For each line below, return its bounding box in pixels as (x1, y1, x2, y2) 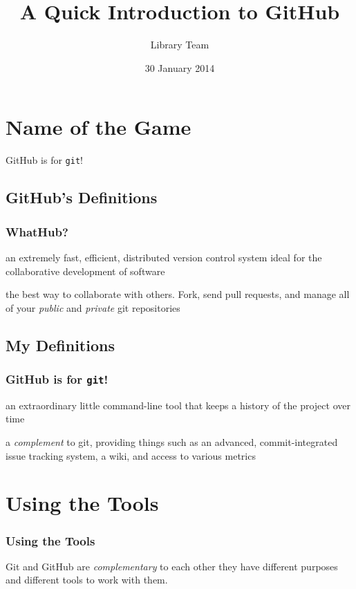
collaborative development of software (6, 263, 165, 278)
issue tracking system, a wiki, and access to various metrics (6, 448, 256, 462)
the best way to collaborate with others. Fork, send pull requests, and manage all (6, 287, 350, 301)
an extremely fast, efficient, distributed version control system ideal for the (6, 250, 322, 264)
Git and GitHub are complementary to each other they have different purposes (6, 559, 338, 573)
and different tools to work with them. (6, 572, 168, 587)
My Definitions (6, 334, 115, 355)
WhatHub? (6, 223, 68, 240)
